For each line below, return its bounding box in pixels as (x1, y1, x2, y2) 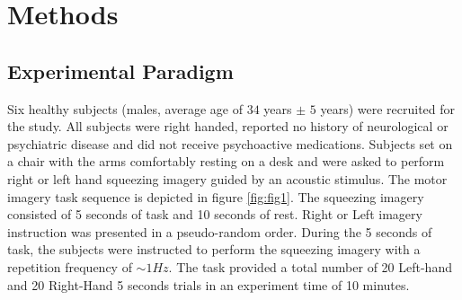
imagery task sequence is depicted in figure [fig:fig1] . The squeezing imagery (7, 187, 424, 206)
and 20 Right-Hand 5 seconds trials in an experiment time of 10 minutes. (7, 275, 410, 294)
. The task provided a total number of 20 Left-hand (168, 257, 452, 276)
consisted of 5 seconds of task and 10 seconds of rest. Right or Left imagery (7, 205, 422, 224)
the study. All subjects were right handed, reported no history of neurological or (7, 117, 449, 136)
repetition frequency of (7, 257, 132, 276)
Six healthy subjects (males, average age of (7, 99, 243, 118)
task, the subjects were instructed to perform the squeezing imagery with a (7, 240, 421, 259)
